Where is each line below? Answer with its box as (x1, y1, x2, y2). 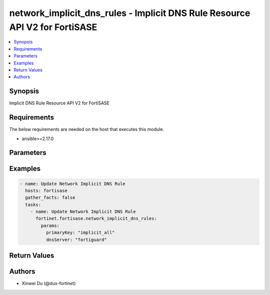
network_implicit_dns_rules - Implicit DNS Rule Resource (9, 7, 250, 18)
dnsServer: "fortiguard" (45, 236, 107, 242)
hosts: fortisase (25, 187, 67, 193)
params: (40, 222, 60, 228)
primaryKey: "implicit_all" (45, 230, 115, 235)
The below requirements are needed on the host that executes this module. (9, 126, 164, 132)
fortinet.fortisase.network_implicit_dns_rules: (35, 215, 157, 221)
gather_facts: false (25, 195, 75, 200)
